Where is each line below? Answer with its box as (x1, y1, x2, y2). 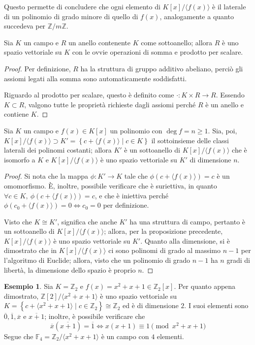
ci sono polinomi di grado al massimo (108, 245, 221, 255)
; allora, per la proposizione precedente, (104, 226, 223, 236)
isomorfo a (4, 154, 35, 164)
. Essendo (216, 90, 245, 100)
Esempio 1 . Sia (4, 281, 53, 291)
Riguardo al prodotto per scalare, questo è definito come (4, 90, 174, 100)
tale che (124, 171, 148, 181)
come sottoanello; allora (141, 37, 213, 47)
